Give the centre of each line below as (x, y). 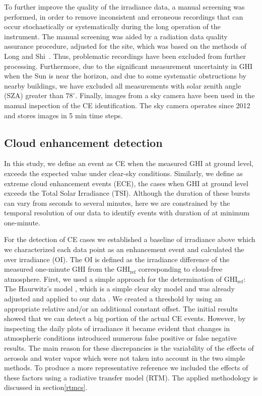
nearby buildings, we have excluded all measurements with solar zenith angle (123, 85)
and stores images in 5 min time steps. (63, 115)
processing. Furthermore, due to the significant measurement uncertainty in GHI (128, 66)
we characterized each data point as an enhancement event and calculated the (124, 249)
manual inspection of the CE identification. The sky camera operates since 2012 (127, 105)
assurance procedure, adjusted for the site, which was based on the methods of (125, 46)
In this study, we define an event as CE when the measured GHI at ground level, (129, 163)
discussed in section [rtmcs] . (46, 387)
